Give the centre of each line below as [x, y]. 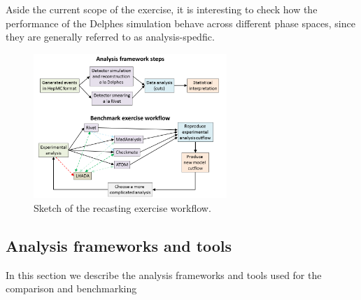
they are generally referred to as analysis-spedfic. [110, 37]
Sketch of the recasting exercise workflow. [122, 208]
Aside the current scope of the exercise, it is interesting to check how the [162, 9]
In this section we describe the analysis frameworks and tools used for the [164, 274]
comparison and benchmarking [71, 288]
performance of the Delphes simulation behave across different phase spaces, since [180, 23]
